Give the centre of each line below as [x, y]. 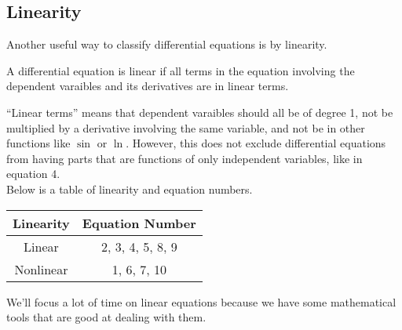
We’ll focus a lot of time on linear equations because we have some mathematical [201, 301]
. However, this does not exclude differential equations [256, 143]
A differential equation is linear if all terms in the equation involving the [181, 70]
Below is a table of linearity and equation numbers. [130, 189]
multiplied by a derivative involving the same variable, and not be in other [186, 127]
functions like [38, 143]
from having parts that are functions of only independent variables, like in [185, 158]
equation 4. [33, 174]
